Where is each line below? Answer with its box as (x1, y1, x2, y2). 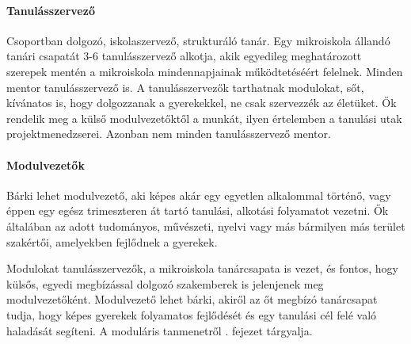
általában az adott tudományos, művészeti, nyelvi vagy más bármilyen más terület (6, 217, 405, 234)
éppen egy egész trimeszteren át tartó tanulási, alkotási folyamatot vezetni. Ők (6, 202, 389, 219)
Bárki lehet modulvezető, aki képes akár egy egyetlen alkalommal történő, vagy (6, 186, 391, 203)
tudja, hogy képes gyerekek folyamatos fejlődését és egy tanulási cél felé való (6, 306, 377, 323)
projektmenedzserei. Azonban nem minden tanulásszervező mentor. (6, 125, 331, 142)
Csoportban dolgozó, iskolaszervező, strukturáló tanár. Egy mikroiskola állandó (6, 32, 390, 48)
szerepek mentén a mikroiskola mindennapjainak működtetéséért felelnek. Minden (6, 63, 403, 79)
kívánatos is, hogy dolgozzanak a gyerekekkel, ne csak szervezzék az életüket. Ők (6, 94, 397, 111)
